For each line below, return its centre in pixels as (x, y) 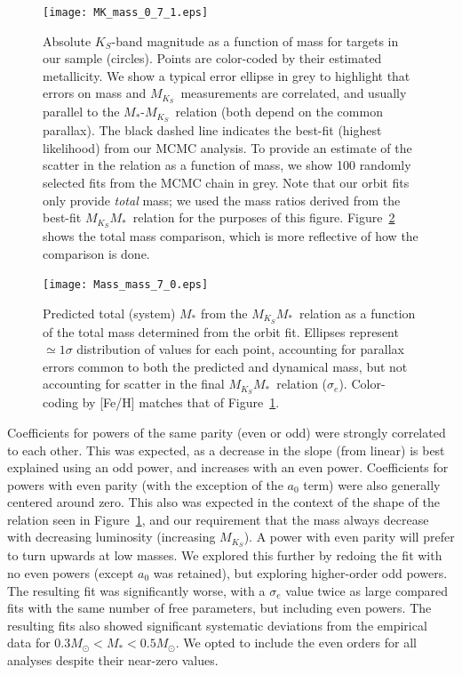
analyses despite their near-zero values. (113, 659)
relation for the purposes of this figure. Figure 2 (264, 217)
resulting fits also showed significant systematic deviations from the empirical (217, 625)
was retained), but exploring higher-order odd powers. (300, 572)
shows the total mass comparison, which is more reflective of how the (231, 235)
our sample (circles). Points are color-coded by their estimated (212, 58)
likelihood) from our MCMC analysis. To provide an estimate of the (227, 147)
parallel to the (81, 112)
